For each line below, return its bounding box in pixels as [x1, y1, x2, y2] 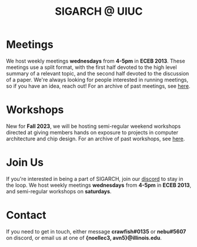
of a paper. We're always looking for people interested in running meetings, [6, 76, 189, 83]
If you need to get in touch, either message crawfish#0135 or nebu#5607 [6, 228, 186, 235]
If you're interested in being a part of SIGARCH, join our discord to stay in [6, 175, 183, 182]
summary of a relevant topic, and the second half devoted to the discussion [6, 70, 189, 77]
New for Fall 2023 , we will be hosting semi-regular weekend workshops [6, 123, 181, 130]
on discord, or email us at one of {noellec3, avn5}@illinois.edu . [6, 234, 162, 241]
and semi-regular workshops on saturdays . [6, 187, 112, 195]
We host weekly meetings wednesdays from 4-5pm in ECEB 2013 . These [6, 57, 185, 64]
